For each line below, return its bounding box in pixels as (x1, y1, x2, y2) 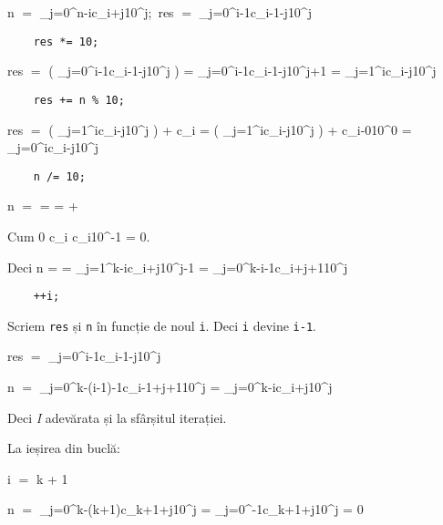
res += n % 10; (33, 93, 125, 107)
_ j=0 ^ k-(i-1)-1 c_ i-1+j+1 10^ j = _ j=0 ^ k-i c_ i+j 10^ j (39, 377, 333, 396)
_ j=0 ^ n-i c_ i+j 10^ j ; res (39, 3, 174, 21)
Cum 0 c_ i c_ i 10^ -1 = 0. (7, 226, 150, 245)
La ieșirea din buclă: (7, 438, 120, 458)
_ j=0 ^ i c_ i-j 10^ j (7, 138, 99, 157)
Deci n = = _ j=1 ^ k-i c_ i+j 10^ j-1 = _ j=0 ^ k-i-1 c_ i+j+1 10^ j (7, 257, 348, 276)
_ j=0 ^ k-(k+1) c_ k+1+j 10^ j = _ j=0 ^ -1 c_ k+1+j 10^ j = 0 (39, 499, 364, 519)
